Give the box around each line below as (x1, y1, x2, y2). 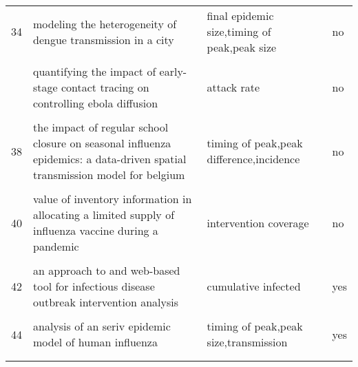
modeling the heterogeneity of (33, 15, 177, 32)
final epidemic (207, 8, 274, 23)
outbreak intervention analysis (33, 294, 178, 310)
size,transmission (207, 334, 288, 350)
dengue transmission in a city (33, 31, 174, 48)
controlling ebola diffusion (33, 95, 158, 111)
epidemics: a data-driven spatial (33, 151, 187, 167)
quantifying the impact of (33, 63, 156, 79)
